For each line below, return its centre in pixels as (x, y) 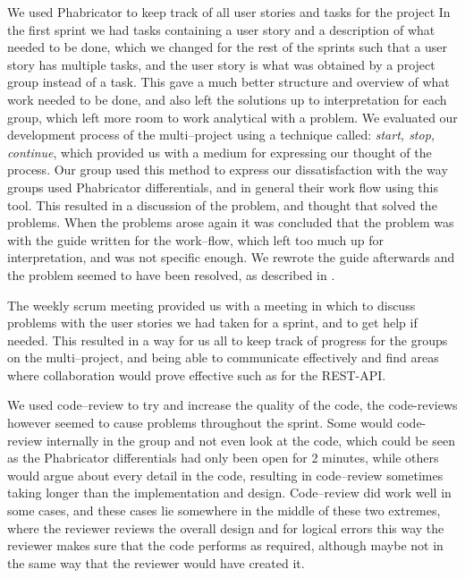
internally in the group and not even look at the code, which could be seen (251, 440)
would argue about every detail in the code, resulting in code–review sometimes (225, 475)
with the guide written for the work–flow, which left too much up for (195, 239)
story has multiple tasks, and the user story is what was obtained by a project (221, 64)
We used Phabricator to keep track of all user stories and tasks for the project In (229, 12)
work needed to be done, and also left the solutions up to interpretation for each (227, 99)
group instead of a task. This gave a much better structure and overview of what (228, 82)
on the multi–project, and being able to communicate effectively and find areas (223, 357)
